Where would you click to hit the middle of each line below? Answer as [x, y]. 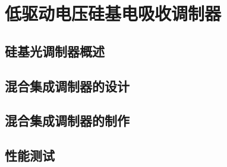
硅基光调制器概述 [55, 51]
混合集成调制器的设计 [67, 86]
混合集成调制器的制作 [67, 121]
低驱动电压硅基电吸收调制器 [113, 13]
